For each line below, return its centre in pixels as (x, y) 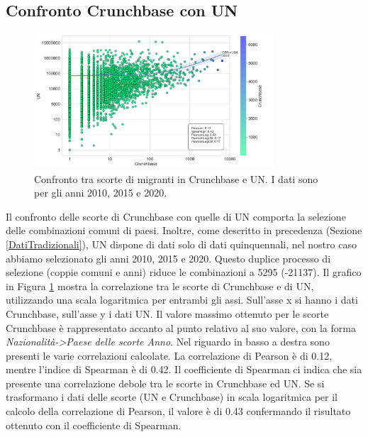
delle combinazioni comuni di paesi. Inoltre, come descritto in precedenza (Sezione (184, 230)
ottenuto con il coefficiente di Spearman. (94, 425)
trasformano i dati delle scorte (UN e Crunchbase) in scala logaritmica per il (172, 397)
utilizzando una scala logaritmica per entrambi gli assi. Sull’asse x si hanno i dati (182, 300)
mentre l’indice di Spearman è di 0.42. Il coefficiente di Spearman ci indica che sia (184, 369)
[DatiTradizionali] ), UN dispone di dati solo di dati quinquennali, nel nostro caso (181, 244)
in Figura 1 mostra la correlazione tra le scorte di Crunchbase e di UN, (160, 286)
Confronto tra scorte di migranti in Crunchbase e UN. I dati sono (176, 178)
